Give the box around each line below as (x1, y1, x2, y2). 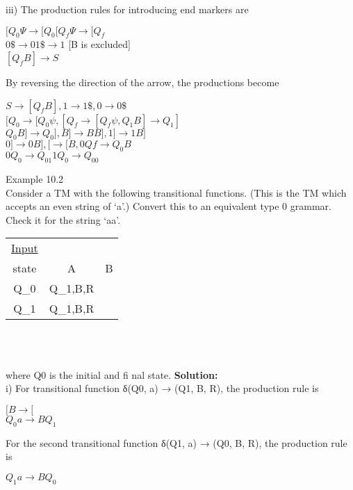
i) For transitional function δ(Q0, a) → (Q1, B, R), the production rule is (6, 381, 319, 395)
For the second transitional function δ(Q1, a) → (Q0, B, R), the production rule (6, 435, 347, 450)
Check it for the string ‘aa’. (6, 212, 121, 227)
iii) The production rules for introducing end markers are (6, 2, 249, 16)
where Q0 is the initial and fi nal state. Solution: (6, 367, 218, 382)
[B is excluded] (68, 37, 131, 51)
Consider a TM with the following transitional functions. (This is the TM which (6, 185, 347, 199)
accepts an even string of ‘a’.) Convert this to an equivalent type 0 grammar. (6, 199, 331, 213)
